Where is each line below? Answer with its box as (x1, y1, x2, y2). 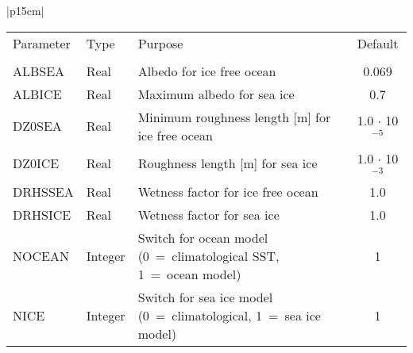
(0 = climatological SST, (137, 247, 280, 266)
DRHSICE (13, 205, 71, 224)
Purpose (137, 33, 183, 52)
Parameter (13, 33, 71, 52)
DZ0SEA (13, 117, 62, 136)
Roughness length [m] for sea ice (137, 154, 318, 173)
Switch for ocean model (137, 228, 268, 247)
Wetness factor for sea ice (137, 205, 280, 224)
